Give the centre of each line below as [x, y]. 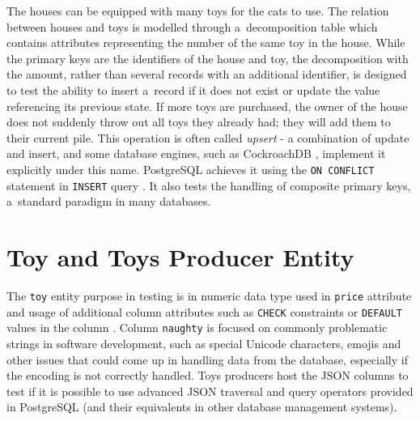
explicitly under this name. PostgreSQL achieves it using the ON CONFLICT [191, 169]
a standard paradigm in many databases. [109, 201]
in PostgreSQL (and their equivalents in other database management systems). [202, 407]
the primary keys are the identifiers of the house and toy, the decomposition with [208, 58]
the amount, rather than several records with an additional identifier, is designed [207, 74]
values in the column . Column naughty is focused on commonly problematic [197, 327]
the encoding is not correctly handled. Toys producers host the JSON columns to [208, 375]
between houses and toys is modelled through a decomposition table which [192, 26]
